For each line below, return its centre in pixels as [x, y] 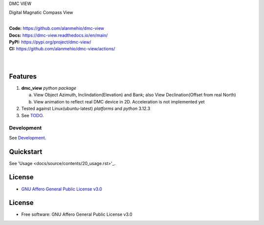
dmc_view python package [49, 88]
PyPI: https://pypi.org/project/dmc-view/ [50, 42]
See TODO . [33, 115]
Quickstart [26, 152]
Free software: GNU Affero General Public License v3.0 [77, 214]
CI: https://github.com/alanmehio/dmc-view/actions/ [62, 49]
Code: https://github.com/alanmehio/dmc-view [57, 28]
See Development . [28, 138]
